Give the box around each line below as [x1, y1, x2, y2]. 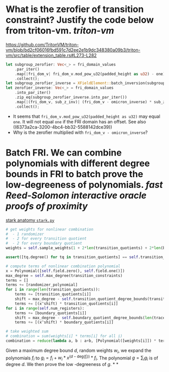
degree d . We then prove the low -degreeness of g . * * [6, 361, 119, 367]
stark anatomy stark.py [6, 217, 55, 223]
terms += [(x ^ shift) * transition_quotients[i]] [15, 301, 118, 306]
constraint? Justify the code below [6, 14, 154, 26]
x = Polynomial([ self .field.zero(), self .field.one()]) [6, 268, 125, 273]
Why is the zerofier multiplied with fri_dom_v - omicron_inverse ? [13, 129, 148, 135]
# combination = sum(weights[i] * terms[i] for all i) [6, 334, 123, 339]
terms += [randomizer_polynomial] [6, 282, 78, 287]
